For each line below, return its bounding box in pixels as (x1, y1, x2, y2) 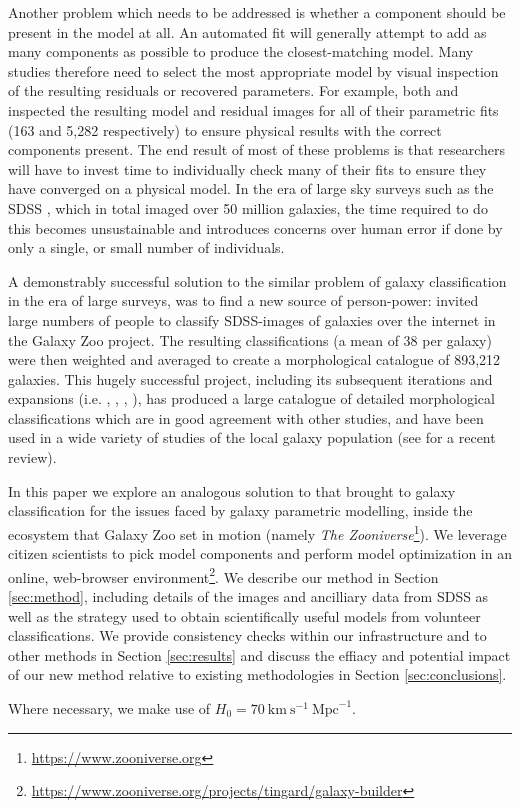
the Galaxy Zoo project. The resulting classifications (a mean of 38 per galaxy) (8, 329, 492, 350)
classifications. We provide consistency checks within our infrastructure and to (8, 625, 487, 646)
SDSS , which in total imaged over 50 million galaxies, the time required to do (8, 197, 488, 218)
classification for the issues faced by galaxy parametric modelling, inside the (8, 500, 473, 521)
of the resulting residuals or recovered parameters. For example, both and (8, 80, 459, 101)
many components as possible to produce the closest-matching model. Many (8, 41, 474, 62)
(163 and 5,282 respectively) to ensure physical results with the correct (8, 119, 442, 140)
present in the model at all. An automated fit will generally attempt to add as (8, 21, 487, 42)
